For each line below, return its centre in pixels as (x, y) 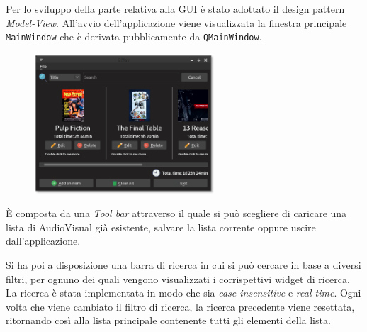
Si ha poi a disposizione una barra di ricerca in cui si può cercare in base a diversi (183, 265)
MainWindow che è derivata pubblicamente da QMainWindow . (134, 37)
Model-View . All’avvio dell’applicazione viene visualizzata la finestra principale (176, 22)
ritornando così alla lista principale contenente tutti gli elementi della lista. (168, 320)
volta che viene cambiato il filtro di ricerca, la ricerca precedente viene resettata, (180, 306)
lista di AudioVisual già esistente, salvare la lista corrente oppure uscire (161, 227)
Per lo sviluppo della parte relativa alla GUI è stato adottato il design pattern (175, 9)
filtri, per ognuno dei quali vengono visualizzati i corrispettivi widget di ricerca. (178, 278)
